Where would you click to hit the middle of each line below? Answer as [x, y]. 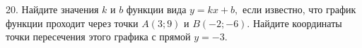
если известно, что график [299, 9]
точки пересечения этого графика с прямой [98, 37]
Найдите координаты [297, 23]
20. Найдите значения [52, 9]
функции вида [156, 9]
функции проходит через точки [72, 23]
